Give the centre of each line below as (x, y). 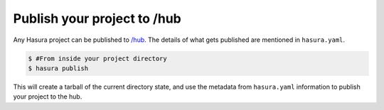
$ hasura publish (58, 68)
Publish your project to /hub (97, 18)
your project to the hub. (48, 97)
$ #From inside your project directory (97, 58)
